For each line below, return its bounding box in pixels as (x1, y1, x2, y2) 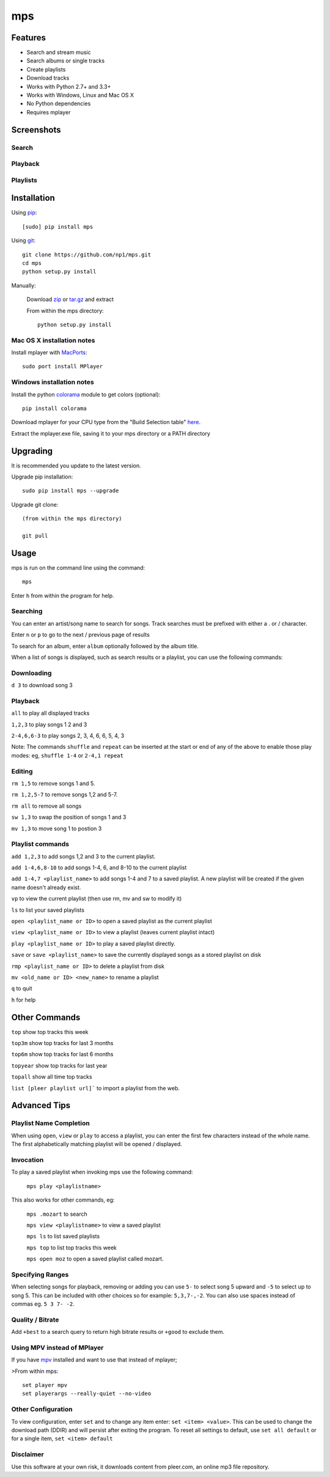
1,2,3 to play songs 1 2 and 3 (11, 721, 87, 728)
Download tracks (26, 74, 70, 82)
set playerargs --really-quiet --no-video (22, 1390, 152, 1397)
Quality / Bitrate (11, 1315, 59, 1324)
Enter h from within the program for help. (11, 592, 114, 599)
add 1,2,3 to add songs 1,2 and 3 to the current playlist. (11, 852, 156, 860)
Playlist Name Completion (11, 1119, 90, 1128)
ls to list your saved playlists (11, 906, 85, 913)
